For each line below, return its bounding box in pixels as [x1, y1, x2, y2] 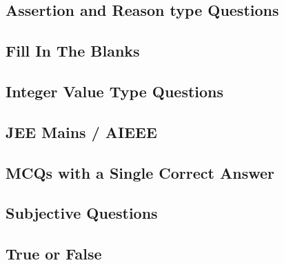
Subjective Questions [6, 202, 158, 224]
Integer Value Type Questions [6, 80, 224, 101]
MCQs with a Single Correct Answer [6, 161, 274, 183]
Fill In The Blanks [6, 40, 140, 61]
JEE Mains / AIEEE [6, 121, 157, 142]
